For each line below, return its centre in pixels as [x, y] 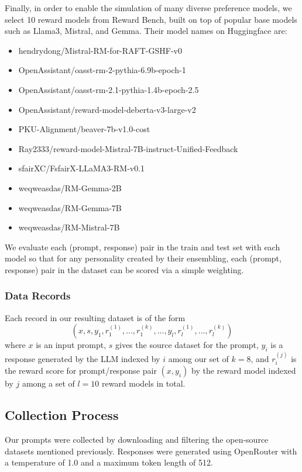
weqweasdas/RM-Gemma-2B [70, 187]
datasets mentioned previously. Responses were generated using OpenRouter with [151, 451]
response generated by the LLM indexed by [83, 358]
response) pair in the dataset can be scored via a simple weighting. [124, 269]
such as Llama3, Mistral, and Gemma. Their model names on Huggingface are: [146, 31]
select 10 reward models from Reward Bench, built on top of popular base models [151, 19]
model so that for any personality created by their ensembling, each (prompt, [143, 258]
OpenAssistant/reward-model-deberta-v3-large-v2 [107, 109]
